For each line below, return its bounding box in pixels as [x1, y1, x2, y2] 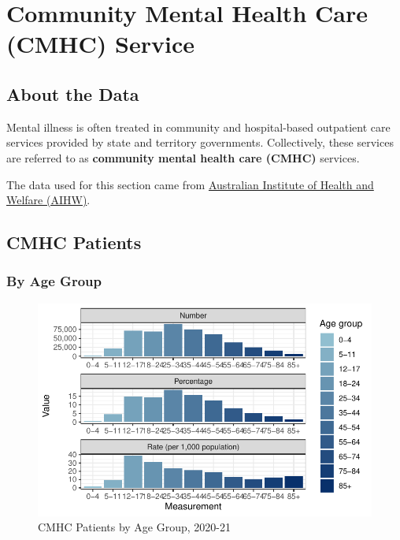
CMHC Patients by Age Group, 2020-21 [38, 519, 231, 535]
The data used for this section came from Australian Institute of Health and [6, 176, 374, 192]
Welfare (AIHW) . [6, 192, 91, 208]
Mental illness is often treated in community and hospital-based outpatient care [6, 118, 391, 135]
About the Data [6, 81, 139, 106]
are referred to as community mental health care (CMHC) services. [6, 149, 360, 166]
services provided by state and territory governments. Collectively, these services [6, 134, 394, 151]
